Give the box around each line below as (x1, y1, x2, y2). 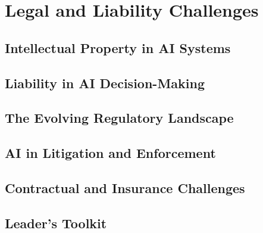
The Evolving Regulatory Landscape (5, 108, 234, 127)
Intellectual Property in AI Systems (5, 38, 231, 57)
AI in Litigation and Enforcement (5, 144, 216, 162)
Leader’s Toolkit (5, 213, 107, 232)
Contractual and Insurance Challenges (5, 178, 245, 197)
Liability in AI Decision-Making (5, 73, 205, 92)
